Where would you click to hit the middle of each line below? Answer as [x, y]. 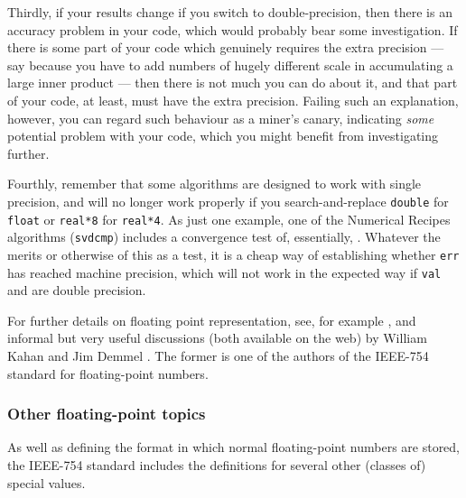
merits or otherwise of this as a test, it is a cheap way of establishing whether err [233, 254]
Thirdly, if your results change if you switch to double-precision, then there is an [230, 12]
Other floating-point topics [107, 414]
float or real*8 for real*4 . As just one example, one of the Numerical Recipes [229, 219]
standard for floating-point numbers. [108, 373]
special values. [47, 482]
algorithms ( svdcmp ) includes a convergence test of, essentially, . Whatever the [224, 237]
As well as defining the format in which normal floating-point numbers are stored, [234, 447]
